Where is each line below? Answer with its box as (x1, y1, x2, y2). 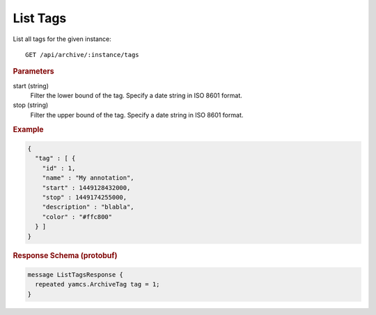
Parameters (13, 67, 55, 76)
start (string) (13, 81, 49, 90)
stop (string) (13, 101, 49, 109)
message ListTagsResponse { (27, 270, 123, 278)
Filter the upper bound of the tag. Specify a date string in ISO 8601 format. (30, 111, 244, 119)
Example (13, 124, 45, 134)
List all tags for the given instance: (13, 35, 111, 43)
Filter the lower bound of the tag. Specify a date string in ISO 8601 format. (30, 91, 243, 99)
